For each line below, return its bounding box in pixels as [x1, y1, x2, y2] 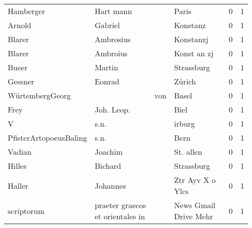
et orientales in [94, 211, 145, 222]
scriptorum [8, 205, 45, 216]
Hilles [8, 160, 27, 171]
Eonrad [94, 76, 120, 87]
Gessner [8, 76, 34, 87]
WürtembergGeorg [8, 90, 71, 101]
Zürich [174, 76, 196, 87]
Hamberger [8, 5, 45, 16]
